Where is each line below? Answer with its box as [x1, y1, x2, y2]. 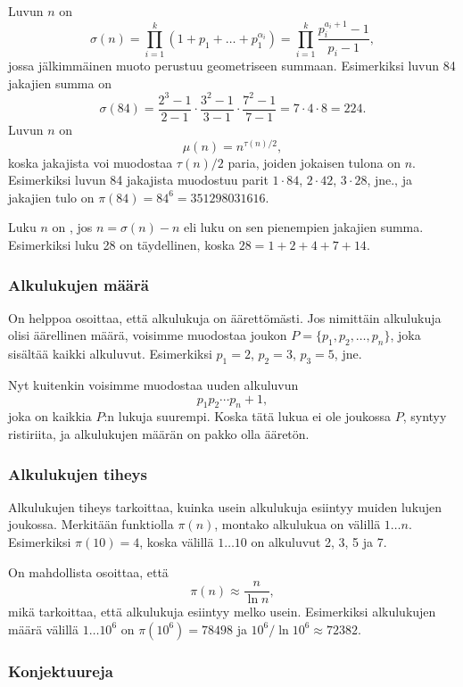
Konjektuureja [8, 659, 113, 682]
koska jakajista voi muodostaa [8, 153, 173, 171]
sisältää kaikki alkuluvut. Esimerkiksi [8, 344, 212, 363]
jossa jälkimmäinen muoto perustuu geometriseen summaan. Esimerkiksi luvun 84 [8, 56, 456, 75]
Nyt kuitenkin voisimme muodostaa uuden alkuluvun [8, 376, 299, 394]
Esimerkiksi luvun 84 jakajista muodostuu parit [8, 170, 269, 189]
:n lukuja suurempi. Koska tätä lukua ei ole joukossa [103, 407, 391, 426]
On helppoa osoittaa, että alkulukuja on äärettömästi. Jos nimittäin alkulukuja [8, 308, 442, 327]
